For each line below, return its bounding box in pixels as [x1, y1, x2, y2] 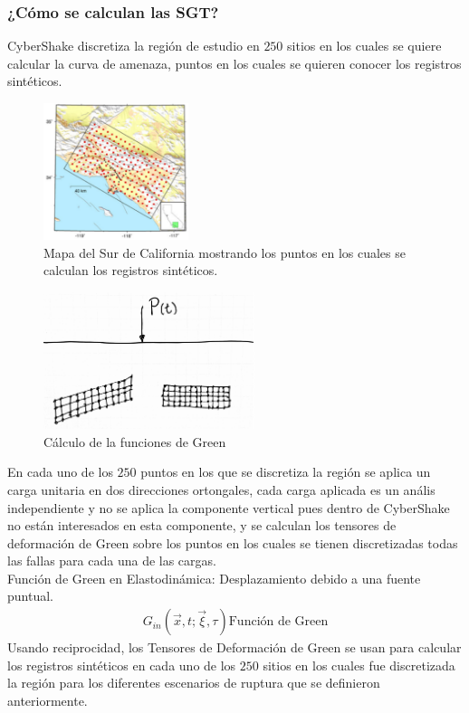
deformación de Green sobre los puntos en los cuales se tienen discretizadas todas [7, 533, 458, 552]
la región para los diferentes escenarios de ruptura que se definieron [7, 673, 380, 692]
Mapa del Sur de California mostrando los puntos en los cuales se [43, 242, 406, 261]
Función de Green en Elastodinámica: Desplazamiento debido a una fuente [7, 568, 421, 587]
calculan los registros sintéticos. [43, 261, 218, 280]
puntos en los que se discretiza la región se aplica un [140, 462, 431, 481]
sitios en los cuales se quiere [287, 36, 442, 55]
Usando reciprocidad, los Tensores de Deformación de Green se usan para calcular [7, 638, 462, 657]
